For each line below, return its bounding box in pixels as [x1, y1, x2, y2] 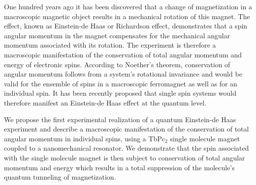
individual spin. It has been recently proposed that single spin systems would [4, 88, 237, 98]
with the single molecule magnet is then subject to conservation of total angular [4, 152, 245, 162]
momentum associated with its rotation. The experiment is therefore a [4, 40, 216, 50]
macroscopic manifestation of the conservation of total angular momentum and [4, 49, 242, 59]
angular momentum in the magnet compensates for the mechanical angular [4, 30, 230, 40]
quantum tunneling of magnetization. [4, 172, 116, 182]
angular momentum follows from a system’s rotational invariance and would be [4, 69, 242, 79]
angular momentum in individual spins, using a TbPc [4, 133, 165, 143]
